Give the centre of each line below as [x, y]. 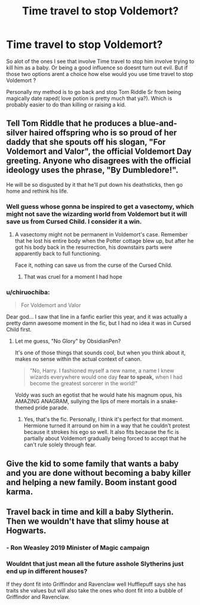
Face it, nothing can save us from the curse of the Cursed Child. [93, 265]
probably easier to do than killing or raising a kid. [66, 104]
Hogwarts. [26, 531]
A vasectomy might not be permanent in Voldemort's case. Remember [101, 235]
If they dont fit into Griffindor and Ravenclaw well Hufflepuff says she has [96, 584]
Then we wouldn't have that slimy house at [87, 522]
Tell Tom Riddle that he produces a [72, 124]
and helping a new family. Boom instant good [92, 482]
